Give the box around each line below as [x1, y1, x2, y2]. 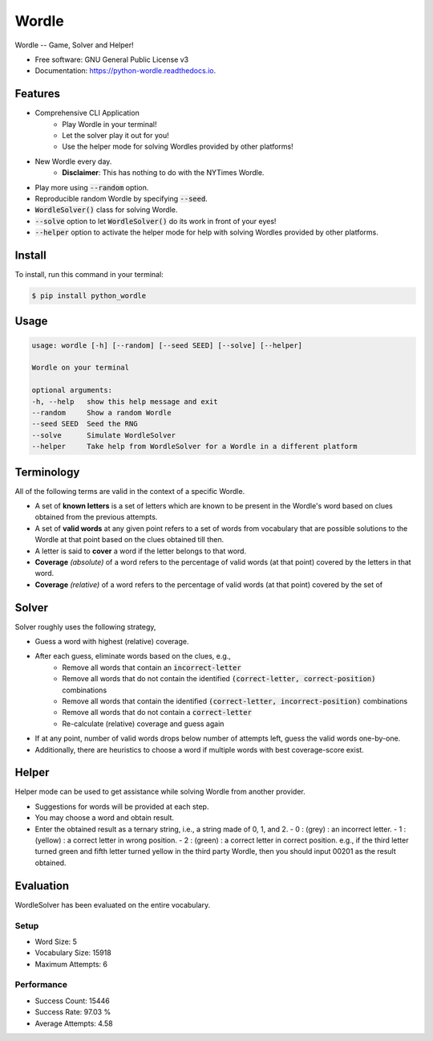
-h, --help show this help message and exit [31, 397, 218, 406]
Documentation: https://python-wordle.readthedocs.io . [34, 66, 216, 76]
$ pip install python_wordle [31, 292, 147, 300]
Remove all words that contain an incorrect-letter [62, 663, 242, 672]
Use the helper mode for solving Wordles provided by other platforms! [62, 141, 293, 152]
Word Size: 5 [34, 937, 78, 946]
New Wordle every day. [34, 157, 112, 166]
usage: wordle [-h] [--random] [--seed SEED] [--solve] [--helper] [31, 341, 303, 349]
